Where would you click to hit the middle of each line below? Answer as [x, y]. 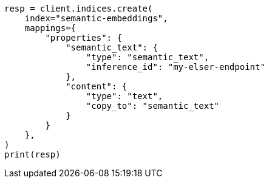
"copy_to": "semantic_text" [153, 106]
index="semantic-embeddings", [96, 18]
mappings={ [50, 28]
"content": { [97, 86]
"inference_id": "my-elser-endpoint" [175, 67]
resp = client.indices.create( [79, 9]
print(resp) [32, 154]
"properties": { [83, 38]
